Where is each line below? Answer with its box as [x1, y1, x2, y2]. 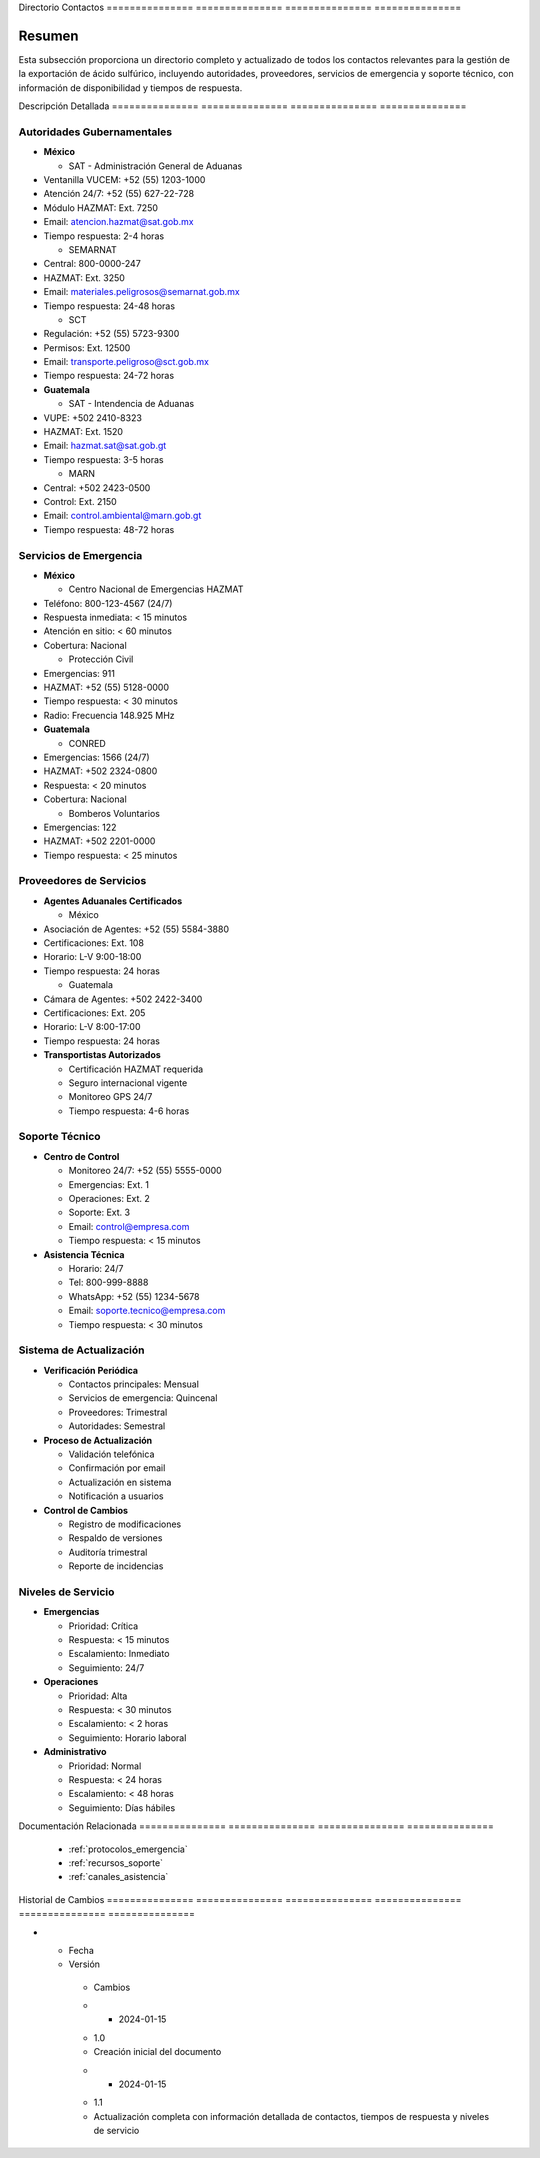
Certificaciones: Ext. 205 [43, 1006, 146, 1019]
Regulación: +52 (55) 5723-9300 [43, 328, 180, 340]
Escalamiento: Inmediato [68, 1648, 170, 1660]
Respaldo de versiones [68, 1532, 163, 1544]
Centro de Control [43, 1150, 120, 1162]
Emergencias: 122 [43, 821, 117, 833]
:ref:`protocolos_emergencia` [68, 1843, 189, 1855]
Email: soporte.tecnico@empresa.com [68, 1305, 226, 1317]
